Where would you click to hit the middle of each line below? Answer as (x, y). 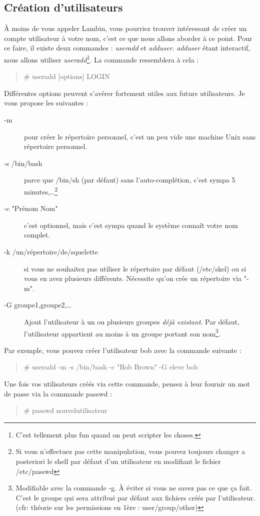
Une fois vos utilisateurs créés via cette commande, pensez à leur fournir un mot (127, 384)
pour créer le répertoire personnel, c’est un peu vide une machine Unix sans (140, 136)
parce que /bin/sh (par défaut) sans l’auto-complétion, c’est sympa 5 (130, 180)
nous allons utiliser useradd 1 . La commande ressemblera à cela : (101, 58)
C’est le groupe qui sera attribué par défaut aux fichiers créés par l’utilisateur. (135, 497)
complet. (37, 235)
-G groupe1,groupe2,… (38, 305)
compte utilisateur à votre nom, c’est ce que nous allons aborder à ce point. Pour (128, 38)
